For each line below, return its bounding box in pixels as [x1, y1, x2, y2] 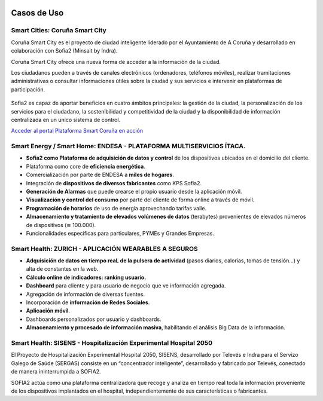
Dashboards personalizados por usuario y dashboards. [26, 316, 161, 323]
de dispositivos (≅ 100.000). [26, 221, 96, 228]
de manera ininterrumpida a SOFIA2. [11, 368, 101, 375]
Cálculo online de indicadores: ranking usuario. [26, 274, 147, 281]
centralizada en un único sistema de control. [11, 116, 121, 123]
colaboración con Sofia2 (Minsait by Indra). [11, 47, 118, 54]
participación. [11, 85, 45, 93]
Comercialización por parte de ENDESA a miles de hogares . [26, 171, 175, 179]
